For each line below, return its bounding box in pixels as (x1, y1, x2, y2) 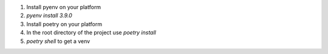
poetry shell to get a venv (26, 37, 91, 45)
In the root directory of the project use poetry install (26, 29, 156, 36)
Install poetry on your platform (26, 20, 103, 27)
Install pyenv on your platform (26, 4, 101, 10)
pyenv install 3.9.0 (26, 12, 72, 19)
